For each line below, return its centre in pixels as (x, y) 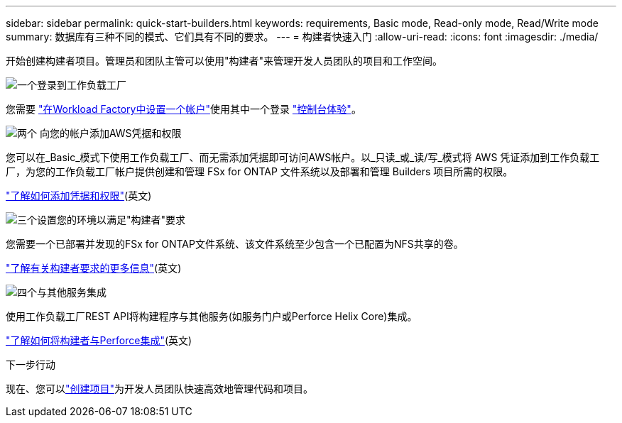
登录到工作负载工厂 (82, 85)
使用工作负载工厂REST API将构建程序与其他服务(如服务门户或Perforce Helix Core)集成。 (212, 316)
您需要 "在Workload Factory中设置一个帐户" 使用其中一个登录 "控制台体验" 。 (184, 109)
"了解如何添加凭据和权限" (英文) (79, 196)
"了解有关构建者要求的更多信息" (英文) (94, 268)
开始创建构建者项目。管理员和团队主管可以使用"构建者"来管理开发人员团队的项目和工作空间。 (224, 61)
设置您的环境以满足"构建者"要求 (111, 220)
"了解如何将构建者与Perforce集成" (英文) (99, 340)
